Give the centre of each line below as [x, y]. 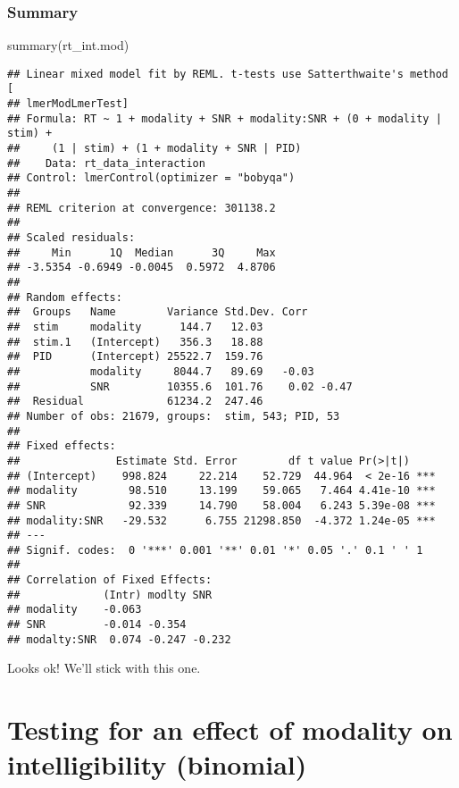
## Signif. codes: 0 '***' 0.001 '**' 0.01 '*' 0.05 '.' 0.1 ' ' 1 [215, 550]
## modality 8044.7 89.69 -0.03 [161, 371]
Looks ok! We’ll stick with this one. [104, 668]
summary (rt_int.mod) [68, 45]
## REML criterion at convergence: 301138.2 [142, 208]
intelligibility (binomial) [157, 764]
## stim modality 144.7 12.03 [135, 327]
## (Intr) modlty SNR [110, 595]
